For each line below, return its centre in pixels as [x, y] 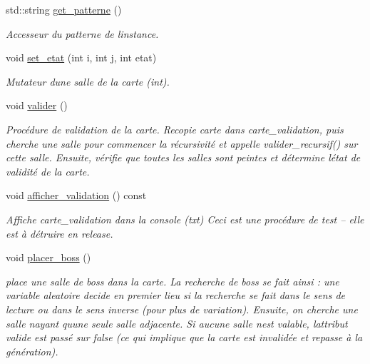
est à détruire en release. [60, 233]
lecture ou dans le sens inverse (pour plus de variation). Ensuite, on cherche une [182, 309]
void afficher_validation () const [76, 195]
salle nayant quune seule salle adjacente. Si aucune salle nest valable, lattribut [177, 323]
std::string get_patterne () [64, 9]
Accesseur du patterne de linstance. [82, 33]
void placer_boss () [48, 257]
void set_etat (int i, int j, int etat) [81, 57]
